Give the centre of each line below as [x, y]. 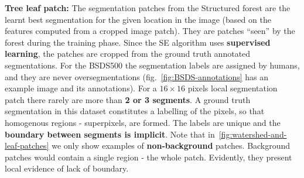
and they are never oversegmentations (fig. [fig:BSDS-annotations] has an [137, 76]
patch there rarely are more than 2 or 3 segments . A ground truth [128, 99]
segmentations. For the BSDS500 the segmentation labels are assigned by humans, [152, 65]
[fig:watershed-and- [253, 134]
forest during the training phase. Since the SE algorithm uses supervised [138, 42]
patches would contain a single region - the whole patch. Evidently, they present [148, 157]
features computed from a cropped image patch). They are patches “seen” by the [150, 31]
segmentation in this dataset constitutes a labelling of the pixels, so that [135, 111]
